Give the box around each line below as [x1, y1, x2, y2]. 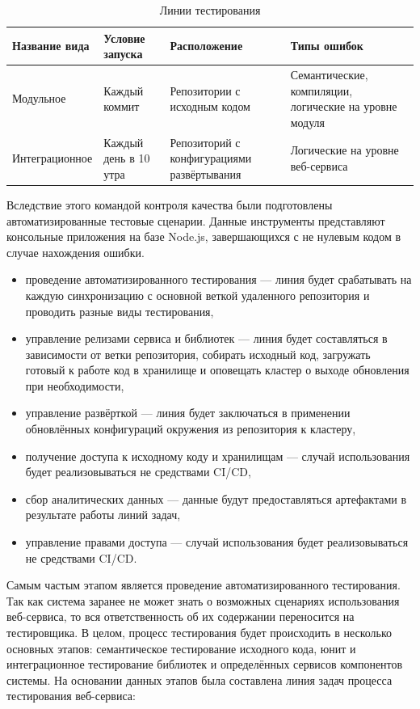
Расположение [170, 37, 243, 54]
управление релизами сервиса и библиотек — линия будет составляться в [25, 330, 388, 347]
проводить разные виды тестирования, [25, 302, 214, 319]
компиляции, [290, 82, 353, 99]
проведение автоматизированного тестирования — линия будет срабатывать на [25, 271, 412, 288]
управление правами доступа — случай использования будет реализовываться [25, 534, 409, 551]
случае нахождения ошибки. [6, 243, 145, 260]
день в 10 [103, 150, 150, 167]
